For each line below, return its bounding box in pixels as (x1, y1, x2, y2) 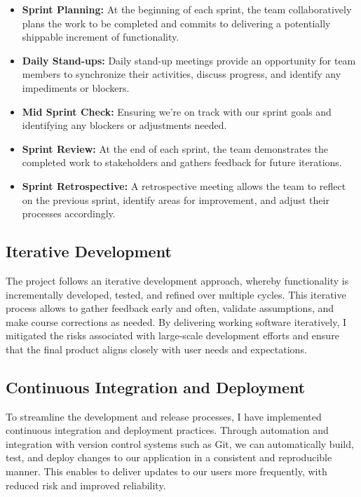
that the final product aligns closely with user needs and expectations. (6, 341, 307, 356)
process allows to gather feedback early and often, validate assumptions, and (6, 301, 334, 315)
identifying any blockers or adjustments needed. (22, 118, 227, 132)
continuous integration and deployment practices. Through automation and (6, 423, 329, 437)
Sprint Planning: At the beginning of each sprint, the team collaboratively (22, 2, 352, 16)
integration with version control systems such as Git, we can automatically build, (6, 436, 354, 451)
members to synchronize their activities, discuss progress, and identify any (22, 67, 341, 81)
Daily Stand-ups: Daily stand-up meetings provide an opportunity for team (22, 53, 356, 67)
